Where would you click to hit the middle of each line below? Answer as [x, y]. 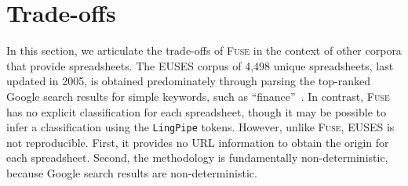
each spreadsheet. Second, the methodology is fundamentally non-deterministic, [197, 157]
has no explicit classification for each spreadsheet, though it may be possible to [196, 111]
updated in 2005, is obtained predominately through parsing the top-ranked [188, 81]
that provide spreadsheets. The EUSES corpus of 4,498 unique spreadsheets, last [200, 65]
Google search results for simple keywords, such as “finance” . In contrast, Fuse [198, 96]
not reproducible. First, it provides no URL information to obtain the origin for [198, 142]
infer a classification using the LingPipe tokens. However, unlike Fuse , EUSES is [200, 127]
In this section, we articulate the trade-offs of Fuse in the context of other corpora [204, 50]
